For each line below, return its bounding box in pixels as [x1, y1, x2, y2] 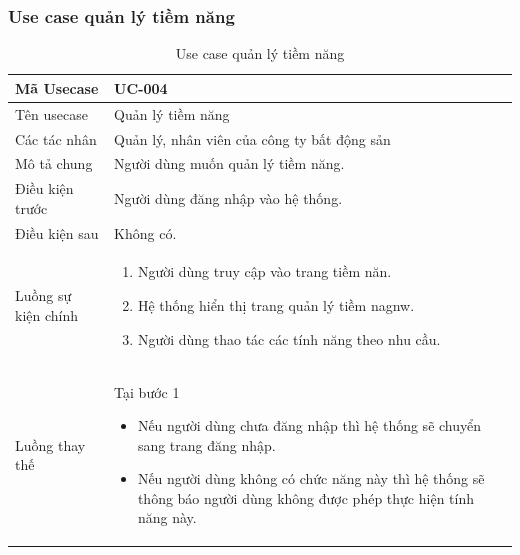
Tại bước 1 [114, 381, 180, 402]
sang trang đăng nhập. [137, 434, 276, 455]
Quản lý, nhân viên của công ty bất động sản [114, 128, 391, 149]
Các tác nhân [15, 128, 97, 149]
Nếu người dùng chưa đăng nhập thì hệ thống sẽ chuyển [137, 415, 482, 436]
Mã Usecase [15, 77, 99, 98]
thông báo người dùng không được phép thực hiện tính [137, 487, 474, 508]
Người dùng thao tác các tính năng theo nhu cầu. [137, 328, 441, 349]
